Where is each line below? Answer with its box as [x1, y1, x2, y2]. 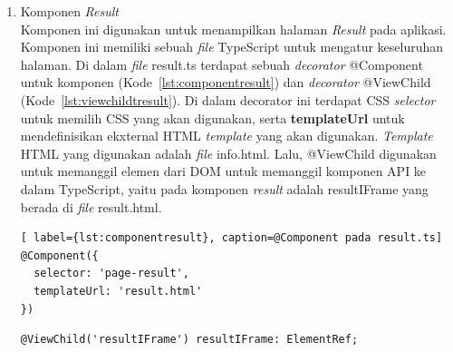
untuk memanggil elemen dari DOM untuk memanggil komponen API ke [20, 161, 427, 181]
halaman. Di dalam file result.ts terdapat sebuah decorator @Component [20, 54, 423, 73]
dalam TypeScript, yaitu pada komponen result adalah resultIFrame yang [20, 179, 429, 198]
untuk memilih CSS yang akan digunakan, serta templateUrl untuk [20, 108, 405, 127]
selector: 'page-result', [34, 267, 189, 280]
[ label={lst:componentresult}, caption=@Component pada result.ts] [20, 231, 443, 245]
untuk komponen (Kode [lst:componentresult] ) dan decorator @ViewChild [20, 73, 431, 92]
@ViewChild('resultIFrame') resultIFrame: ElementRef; [20, 333, 359, 347]
